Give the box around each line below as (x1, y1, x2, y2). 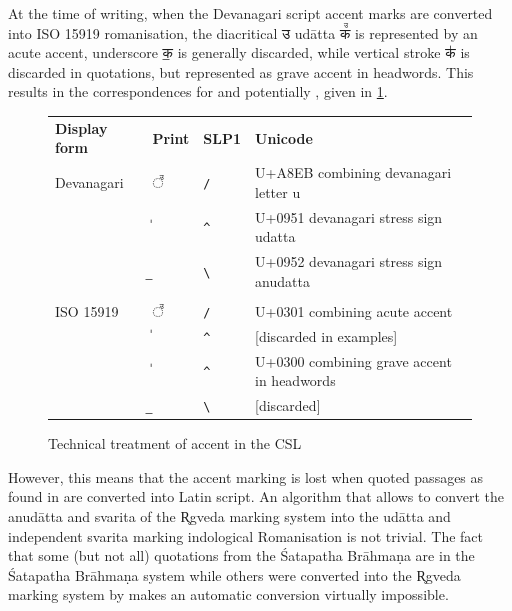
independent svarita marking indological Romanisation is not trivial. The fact (8, 525, 484, 546)
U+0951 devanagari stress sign (255, 206, 443, 227)
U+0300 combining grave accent (255, 350, 452, 371)
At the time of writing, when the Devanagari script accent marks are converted (8, 3, 493, 23)
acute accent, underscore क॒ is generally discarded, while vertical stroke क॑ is (8, 42, 470, 63)
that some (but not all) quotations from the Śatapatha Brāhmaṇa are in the (8, 545, 475, 566)
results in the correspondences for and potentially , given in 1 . (8, 81, 388, 102)
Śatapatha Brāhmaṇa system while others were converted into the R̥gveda (8, 564, 461, 585)
